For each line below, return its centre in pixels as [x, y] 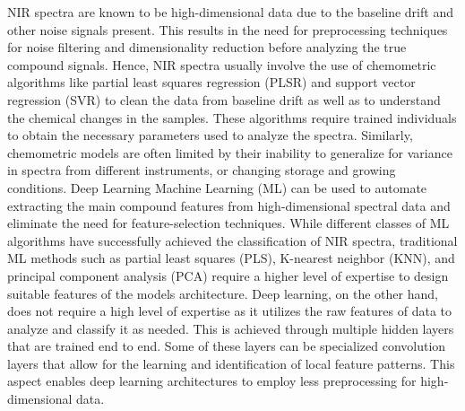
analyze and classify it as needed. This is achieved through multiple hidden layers [231, 328]
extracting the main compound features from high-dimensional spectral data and [229, 205]
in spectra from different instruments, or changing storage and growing [202, 170]
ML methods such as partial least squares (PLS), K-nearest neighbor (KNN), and [231, 258]
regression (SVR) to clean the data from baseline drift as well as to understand [224, 99]
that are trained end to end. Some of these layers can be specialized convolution [227, 346]
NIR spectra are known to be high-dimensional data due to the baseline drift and [230, 12]
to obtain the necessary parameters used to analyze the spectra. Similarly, [210, 135]
